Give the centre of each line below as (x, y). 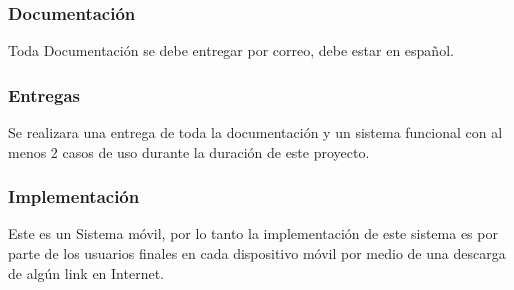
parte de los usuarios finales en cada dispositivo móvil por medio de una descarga (257, 253)
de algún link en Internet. (86, 272)
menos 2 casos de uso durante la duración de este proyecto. (189, 151)
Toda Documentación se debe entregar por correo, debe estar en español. (231, 50)
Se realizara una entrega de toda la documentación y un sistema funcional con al (255, 132)
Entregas (44, 94)
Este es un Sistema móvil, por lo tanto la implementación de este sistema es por (253, 233)
